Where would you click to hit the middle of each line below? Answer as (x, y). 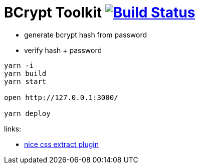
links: (13, 128)
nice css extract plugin (61, 144)
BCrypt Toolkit (53, 12)
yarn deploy (27, 113)
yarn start (25, 81)
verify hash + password (63, 50)
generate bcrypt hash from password (85, 34)
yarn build (25, 73)
